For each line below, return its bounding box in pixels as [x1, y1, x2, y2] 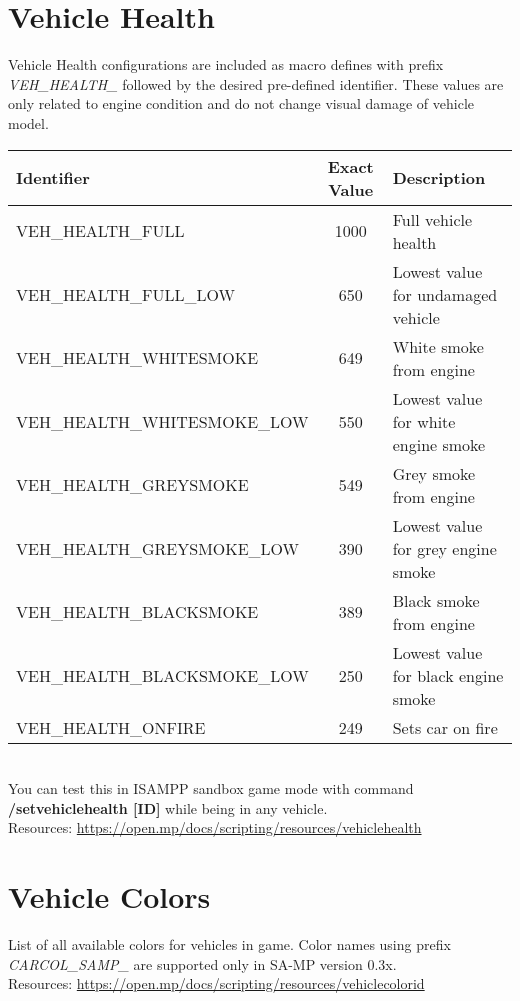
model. [8, 112, 49, 133]
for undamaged [392, 282, 498, 306]
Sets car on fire [392, 715, 498, 739]
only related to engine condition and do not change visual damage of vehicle [8, 93, 475, 114]
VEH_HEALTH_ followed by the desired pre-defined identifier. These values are [8, 73, 504, 94]
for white [392, 409, 456, 433]
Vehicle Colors [8, 876, 211, 917]
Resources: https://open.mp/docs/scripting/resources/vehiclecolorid [8, 973, 425, 994]
